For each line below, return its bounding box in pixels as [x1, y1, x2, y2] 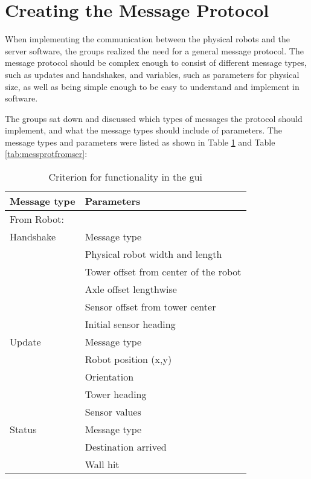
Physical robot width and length [85, 247, 222, 262]
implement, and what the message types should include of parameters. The [5, 124, 282, 137]
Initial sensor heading [85, 317, 176, 332]
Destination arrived [85, 440, 167, 454]
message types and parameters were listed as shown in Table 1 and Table [5, 135, 275, 148]
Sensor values [85, 405, 141, 419]
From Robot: [10, 212, 64, 227]
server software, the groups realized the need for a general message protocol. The [5, 44, 304, 57]
